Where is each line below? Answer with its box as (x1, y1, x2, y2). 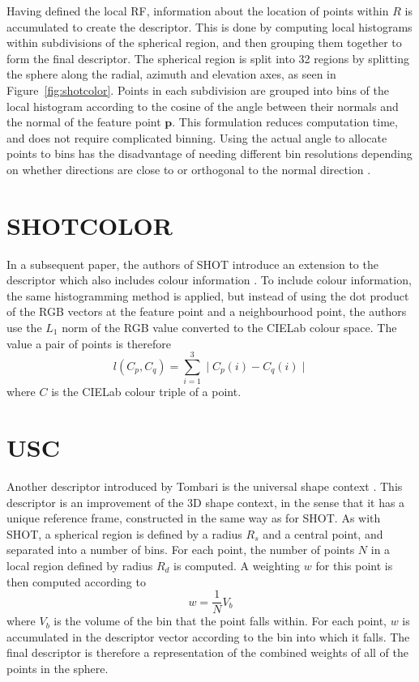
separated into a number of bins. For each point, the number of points (6, 541, 355, 558)
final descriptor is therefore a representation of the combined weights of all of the (6, 644, 408, 661)
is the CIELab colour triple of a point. (51, 383, 242, 400)
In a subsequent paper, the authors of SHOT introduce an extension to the (6, 255, 378, 272)
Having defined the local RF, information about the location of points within (6, 2, 389, 19)
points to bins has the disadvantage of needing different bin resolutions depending (6, 145, 413, 162)
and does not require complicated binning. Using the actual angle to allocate (6, 129, 387, 146)
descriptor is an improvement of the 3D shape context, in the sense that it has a (6, 493, 405, 510)
